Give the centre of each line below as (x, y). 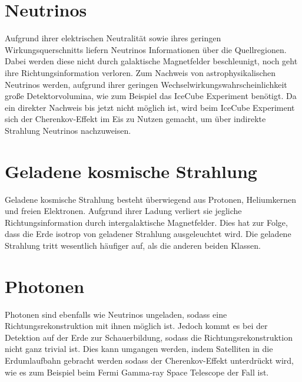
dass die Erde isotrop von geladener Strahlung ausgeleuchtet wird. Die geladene (148, 234)
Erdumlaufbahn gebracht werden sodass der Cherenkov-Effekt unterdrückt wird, (149, 360)
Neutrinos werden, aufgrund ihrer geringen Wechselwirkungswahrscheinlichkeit (146, 84)
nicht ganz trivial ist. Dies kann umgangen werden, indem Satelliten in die (139, 349)
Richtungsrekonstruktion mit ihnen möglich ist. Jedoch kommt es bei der (136, 326)
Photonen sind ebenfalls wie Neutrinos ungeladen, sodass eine (116, 314)
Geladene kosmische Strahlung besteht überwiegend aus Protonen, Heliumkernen (151, 199)
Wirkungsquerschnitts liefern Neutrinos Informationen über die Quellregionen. (146, 49)
